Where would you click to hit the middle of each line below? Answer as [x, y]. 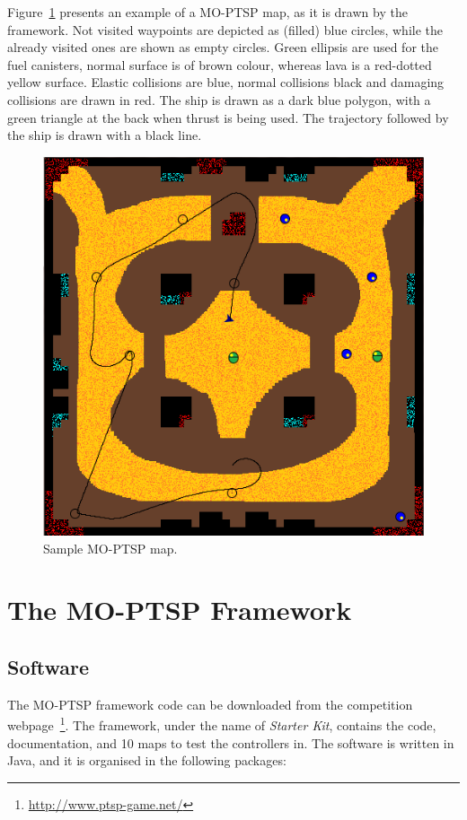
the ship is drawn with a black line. [105, 135]
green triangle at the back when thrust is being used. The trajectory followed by [228, 117]
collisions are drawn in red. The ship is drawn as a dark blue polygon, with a [219, 99]
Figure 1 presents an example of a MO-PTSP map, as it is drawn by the [207, 12]
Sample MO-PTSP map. [110, 548]
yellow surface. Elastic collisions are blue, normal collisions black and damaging [226, 82]
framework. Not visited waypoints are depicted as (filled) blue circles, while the [225, 29]
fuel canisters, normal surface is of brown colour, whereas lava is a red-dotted [220, 64]
